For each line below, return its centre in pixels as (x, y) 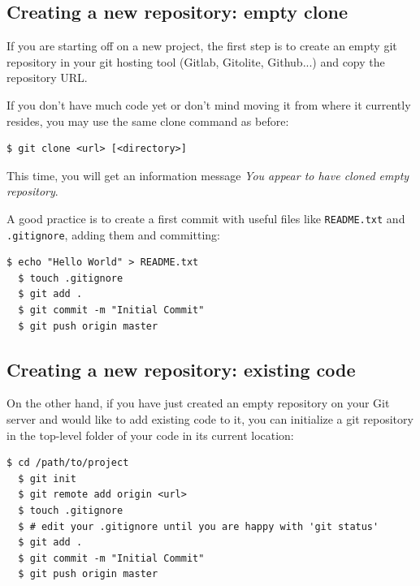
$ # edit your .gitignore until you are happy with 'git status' (199, 526)
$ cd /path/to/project (68, 463)
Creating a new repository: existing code (181, 369)
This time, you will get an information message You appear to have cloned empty (208, 175)
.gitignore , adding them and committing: (113, 234)
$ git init (47, 478)
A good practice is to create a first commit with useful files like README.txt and (206, 218)
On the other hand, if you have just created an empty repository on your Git (198, 403)
